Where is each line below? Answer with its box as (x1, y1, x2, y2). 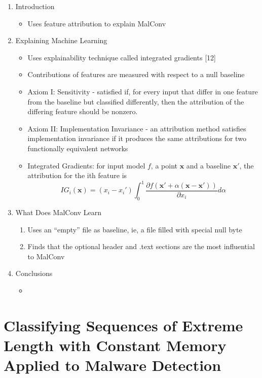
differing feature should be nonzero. (27, 106, 138, 117)
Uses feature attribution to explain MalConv (27, 18, 166, 28)
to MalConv (27, 251, 65, 261)
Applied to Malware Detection (4, 355, 221, 375)
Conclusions (15, 268, 53, 279)
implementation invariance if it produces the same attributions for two (27, 133, 246, 144)
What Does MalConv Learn (15, 207, 102, 218)
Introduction (15, 1, 55, 11)
